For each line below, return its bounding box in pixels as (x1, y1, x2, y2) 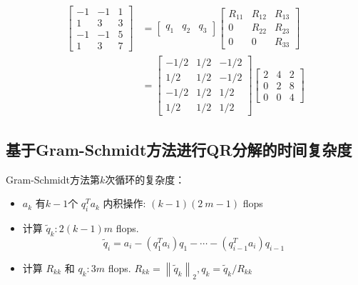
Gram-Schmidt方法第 (6, 171, 100, 186)
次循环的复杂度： (105, 171, 185, 186)
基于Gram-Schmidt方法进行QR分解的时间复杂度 (6, 138, 352, 160)
